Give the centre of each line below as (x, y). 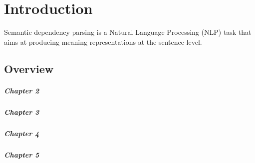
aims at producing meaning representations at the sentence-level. (103, 41)
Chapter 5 (22, 154)
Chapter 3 (22, 112)
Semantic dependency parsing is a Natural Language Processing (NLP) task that (128, 32)
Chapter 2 (22, 90)
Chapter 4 (22, 133)
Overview (29, 68)
